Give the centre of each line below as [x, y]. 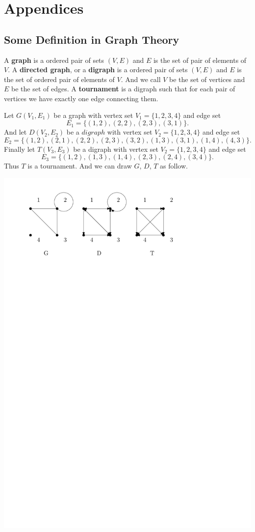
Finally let [20, 149]
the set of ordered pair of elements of [59, 79]
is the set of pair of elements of [200, 60]
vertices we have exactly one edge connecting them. [81, 98]
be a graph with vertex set [93, 115]
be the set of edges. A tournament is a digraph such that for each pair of [123, 89]
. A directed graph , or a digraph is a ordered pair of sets [98, 70]
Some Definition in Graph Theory [92, 39]
